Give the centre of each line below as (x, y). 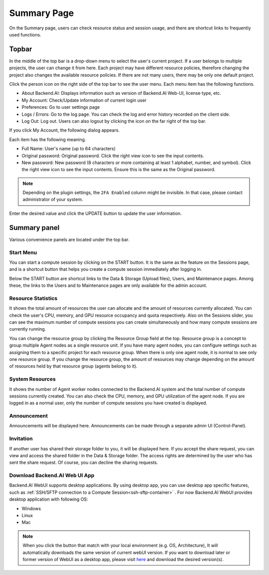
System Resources (32, 379)
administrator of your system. (53, 199)
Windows (31, 508)
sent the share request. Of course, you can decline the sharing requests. (84, 463)
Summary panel (34, 228)
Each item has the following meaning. (48, 139)
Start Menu (23, 252)
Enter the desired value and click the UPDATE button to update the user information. (95, 213)
